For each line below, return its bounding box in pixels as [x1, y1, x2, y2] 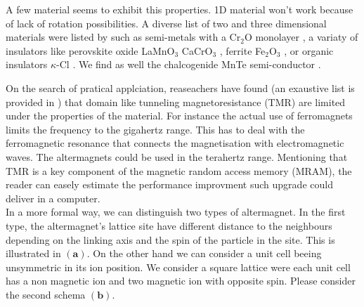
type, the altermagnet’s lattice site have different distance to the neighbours [6, 218, 332, 233]
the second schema [6, 287, 86, 301]
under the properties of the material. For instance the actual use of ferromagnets [6, 108, 353, 123]
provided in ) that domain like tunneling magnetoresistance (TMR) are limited [6, 94, 346, 109]
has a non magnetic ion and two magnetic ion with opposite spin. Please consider [6, 273, 356, 288]
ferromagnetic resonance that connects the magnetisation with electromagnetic [6, 136, 344, 150]
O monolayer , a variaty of [244, 30, 358, 44]
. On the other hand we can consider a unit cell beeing [86, 246, 322, 261]
